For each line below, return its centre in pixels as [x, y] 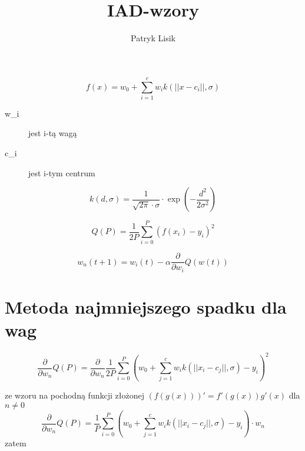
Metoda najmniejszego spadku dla [146, 307]
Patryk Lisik [153, 38]
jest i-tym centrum [62, 172]
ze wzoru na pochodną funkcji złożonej [74, 395]
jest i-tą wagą [53, 133]
